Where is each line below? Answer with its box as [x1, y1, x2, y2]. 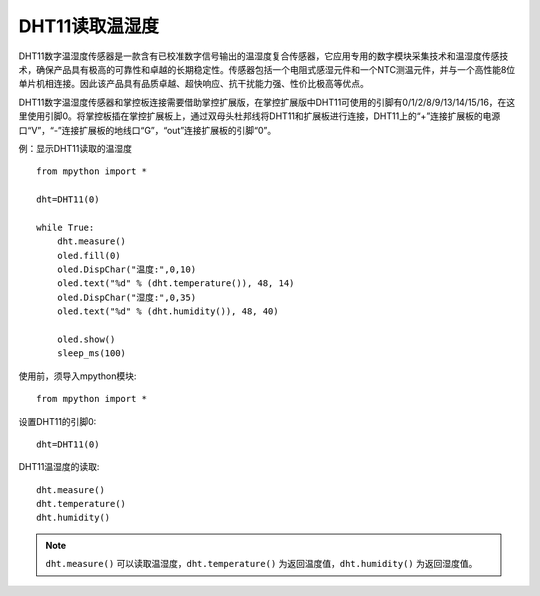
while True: [36, 221, 95, 233]
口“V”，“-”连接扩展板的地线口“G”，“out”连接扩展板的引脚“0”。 [18, 124, 277, 136]
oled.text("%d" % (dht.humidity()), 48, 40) [56, 306, 279, 317]
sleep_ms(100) [56, 348, 127, 359]
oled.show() [56, 333, 116, 345]
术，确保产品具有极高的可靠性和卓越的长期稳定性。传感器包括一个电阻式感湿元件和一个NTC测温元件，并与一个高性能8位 [18, 63, 516, 75]
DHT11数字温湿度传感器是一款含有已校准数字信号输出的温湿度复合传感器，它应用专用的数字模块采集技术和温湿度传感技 [18, 50, 509, 62]
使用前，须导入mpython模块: [18, 370, 137, 382]
